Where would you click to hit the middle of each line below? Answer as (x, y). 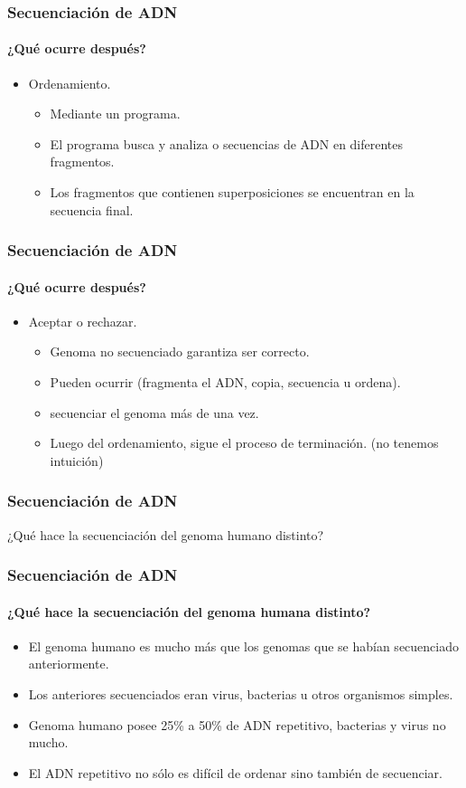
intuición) (77, 460)
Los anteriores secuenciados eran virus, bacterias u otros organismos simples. (241, 694)
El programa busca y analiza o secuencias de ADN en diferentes (227, 143)
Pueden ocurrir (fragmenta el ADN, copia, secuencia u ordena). (225, 382)
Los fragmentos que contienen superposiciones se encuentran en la (232, 192)
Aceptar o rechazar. (83, 321)
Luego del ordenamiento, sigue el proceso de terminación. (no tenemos (244, 443)
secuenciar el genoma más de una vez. (154, 412)
